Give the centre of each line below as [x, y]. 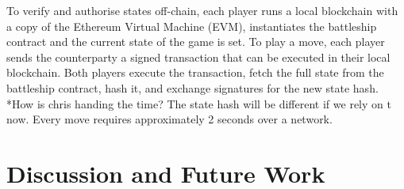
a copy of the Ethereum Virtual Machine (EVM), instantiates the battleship [192, 26]
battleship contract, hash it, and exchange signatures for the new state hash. [192, 87]
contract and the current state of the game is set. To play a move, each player [196, 42]
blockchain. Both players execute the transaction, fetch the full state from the [195, 72]
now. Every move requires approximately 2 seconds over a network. [169, 119]
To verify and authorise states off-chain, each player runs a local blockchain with [202, 10]
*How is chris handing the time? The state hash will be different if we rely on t [199, 103]
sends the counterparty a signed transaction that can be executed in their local [198, 57]
